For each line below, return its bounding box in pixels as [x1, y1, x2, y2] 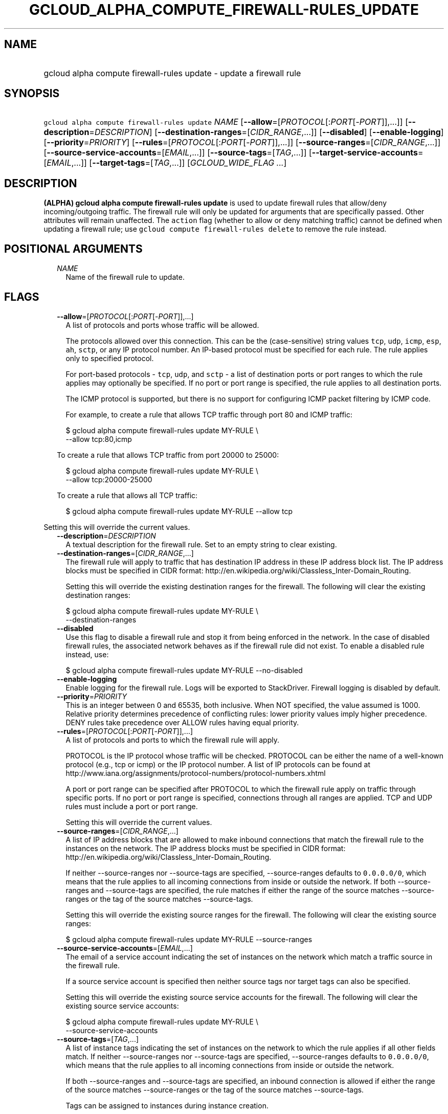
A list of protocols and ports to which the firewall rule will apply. [65, 735, 279, 744]
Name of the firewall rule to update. [65, 273, 185, 282]
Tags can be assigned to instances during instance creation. [65, 1101, 268, 1110]
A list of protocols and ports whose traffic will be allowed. [65, 320, 259, 329]
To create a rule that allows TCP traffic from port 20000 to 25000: [57, 450, 279, 459]
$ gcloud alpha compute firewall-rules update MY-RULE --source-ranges [65, 934, 312, 944]
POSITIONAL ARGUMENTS [4, 242, 143, 255]
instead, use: [65, 650, 109, 659]
